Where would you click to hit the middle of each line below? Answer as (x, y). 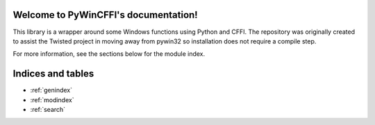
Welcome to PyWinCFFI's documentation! (105, 15)
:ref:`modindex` (52, 99)
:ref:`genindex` (51, 90)
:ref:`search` (48, 109)
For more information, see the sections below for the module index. (109, 54)
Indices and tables (53, 74)
